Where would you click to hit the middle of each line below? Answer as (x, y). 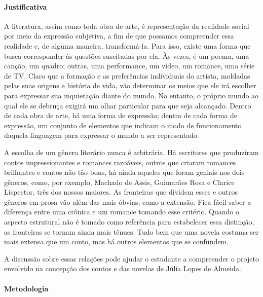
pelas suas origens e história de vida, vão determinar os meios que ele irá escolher (130, 85)
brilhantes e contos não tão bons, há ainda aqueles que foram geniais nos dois (124, 172)
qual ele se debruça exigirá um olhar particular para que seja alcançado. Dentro (128, 105)
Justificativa (26, 6)
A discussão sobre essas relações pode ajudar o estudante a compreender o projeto (131, 258)
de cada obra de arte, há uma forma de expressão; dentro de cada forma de (121, 115)
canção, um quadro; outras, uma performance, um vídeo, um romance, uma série (129, 66)
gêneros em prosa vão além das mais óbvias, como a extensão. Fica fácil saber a (128, 201)
